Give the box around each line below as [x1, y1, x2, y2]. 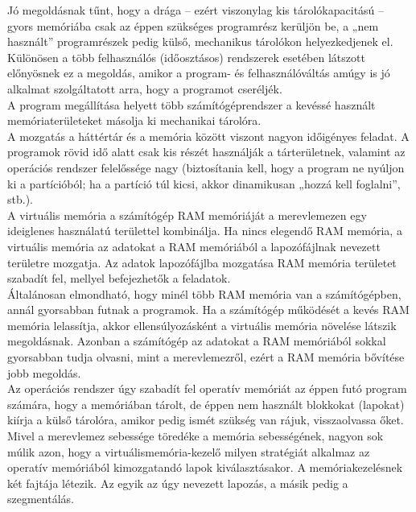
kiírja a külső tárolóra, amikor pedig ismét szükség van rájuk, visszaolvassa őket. [7, 411, 404, 428]
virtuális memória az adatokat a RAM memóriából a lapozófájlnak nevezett [7, 237, 381, 254]
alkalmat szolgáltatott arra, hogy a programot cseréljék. [7, 80, 282, 97]
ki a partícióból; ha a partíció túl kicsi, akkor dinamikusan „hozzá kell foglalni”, [7, 175, 401, 192]
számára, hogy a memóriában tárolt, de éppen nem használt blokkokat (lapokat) [7, 395, 405, 412]
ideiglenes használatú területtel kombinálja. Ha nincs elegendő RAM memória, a [7, 222, 402, 239]
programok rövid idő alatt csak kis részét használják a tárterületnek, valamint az [7, 143, 406, 160]
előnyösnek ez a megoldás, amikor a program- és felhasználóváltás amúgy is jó [7, 64, 390, 81]
